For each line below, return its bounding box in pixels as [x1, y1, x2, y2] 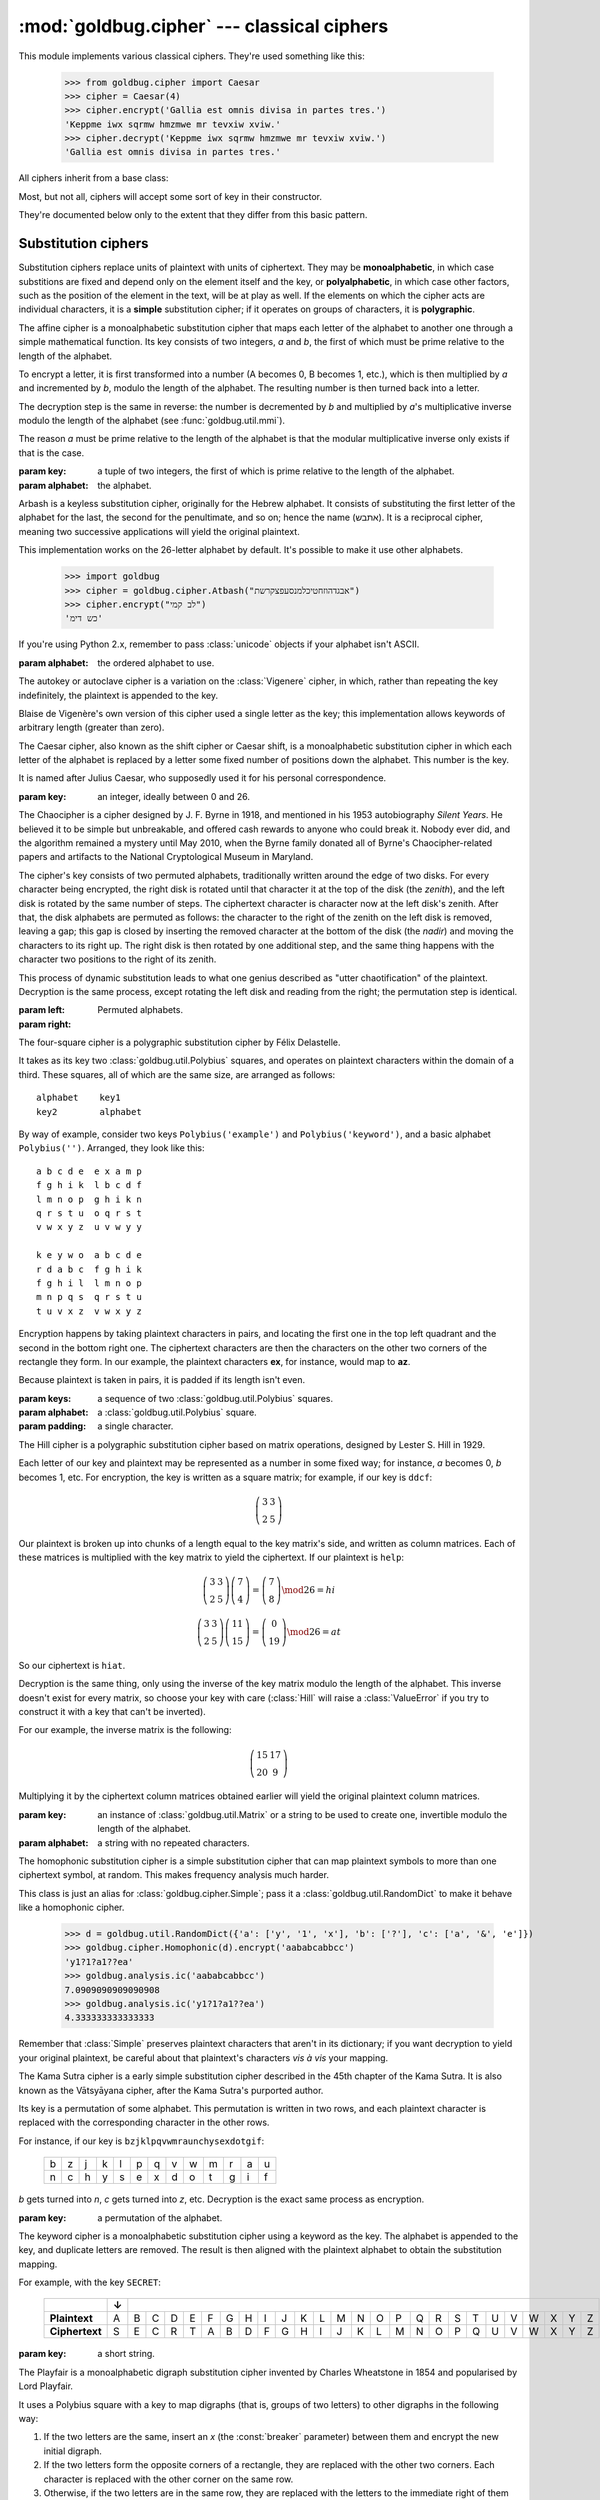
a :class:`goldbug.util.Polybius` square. [97, 1406, 257, 1419]
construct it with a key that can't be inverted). [18, 1705, 207, 1717]
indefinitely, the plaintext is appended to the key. [18, 689, 219, 701]
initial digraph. [43, 2445, 102, 2457]
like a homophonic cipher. [18, 1901, 125, 1914]
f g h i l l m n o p [36, 1277, 142, 1289]
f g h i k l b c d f [36, 1180, 142, 1191]
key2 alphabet [36, 1106, 142, 1117]
